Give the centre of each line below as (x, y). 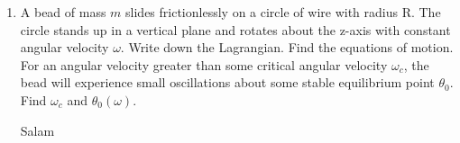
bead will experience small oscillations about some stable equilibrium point (227, 82)
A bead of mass (63, 12)
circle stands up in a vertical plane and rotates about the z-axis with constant (235, 29)
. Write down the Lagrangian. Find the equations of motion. (287, 47)
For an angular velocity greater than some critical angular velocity (204, 64)
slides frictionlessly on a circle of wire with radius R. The (283, 12)
